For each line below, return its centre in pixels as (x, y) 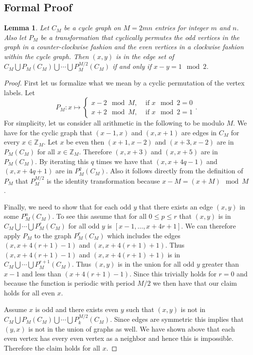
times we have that (124, 161)
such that (140, 309)
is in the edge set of (145, 56)
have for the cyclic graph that (48, 132)
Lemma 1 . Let (27, 28)
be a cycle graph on (92, 28)
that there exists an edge (176, 206)
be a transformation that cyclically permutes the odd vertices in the (140, 37)
